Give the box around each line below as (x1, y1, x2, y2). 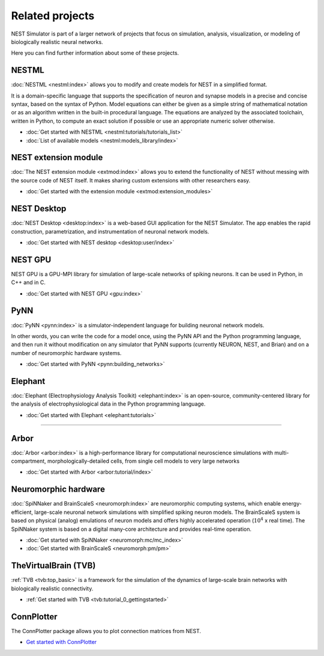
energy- (282, 500, 302, 507)
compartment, (11, 457, 46, 465)
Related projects (11, 9, 95, 22)
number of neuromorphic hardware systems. (11, 349, 122, 356)
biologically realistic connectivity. (11, 584, 94, 592)
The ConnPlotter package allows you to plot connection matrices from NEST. (11, 627, 201, 634)
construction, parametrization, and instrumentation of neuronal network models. (11, 227, 209, 235)
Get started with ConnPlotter (26, 639, 97, 646)
